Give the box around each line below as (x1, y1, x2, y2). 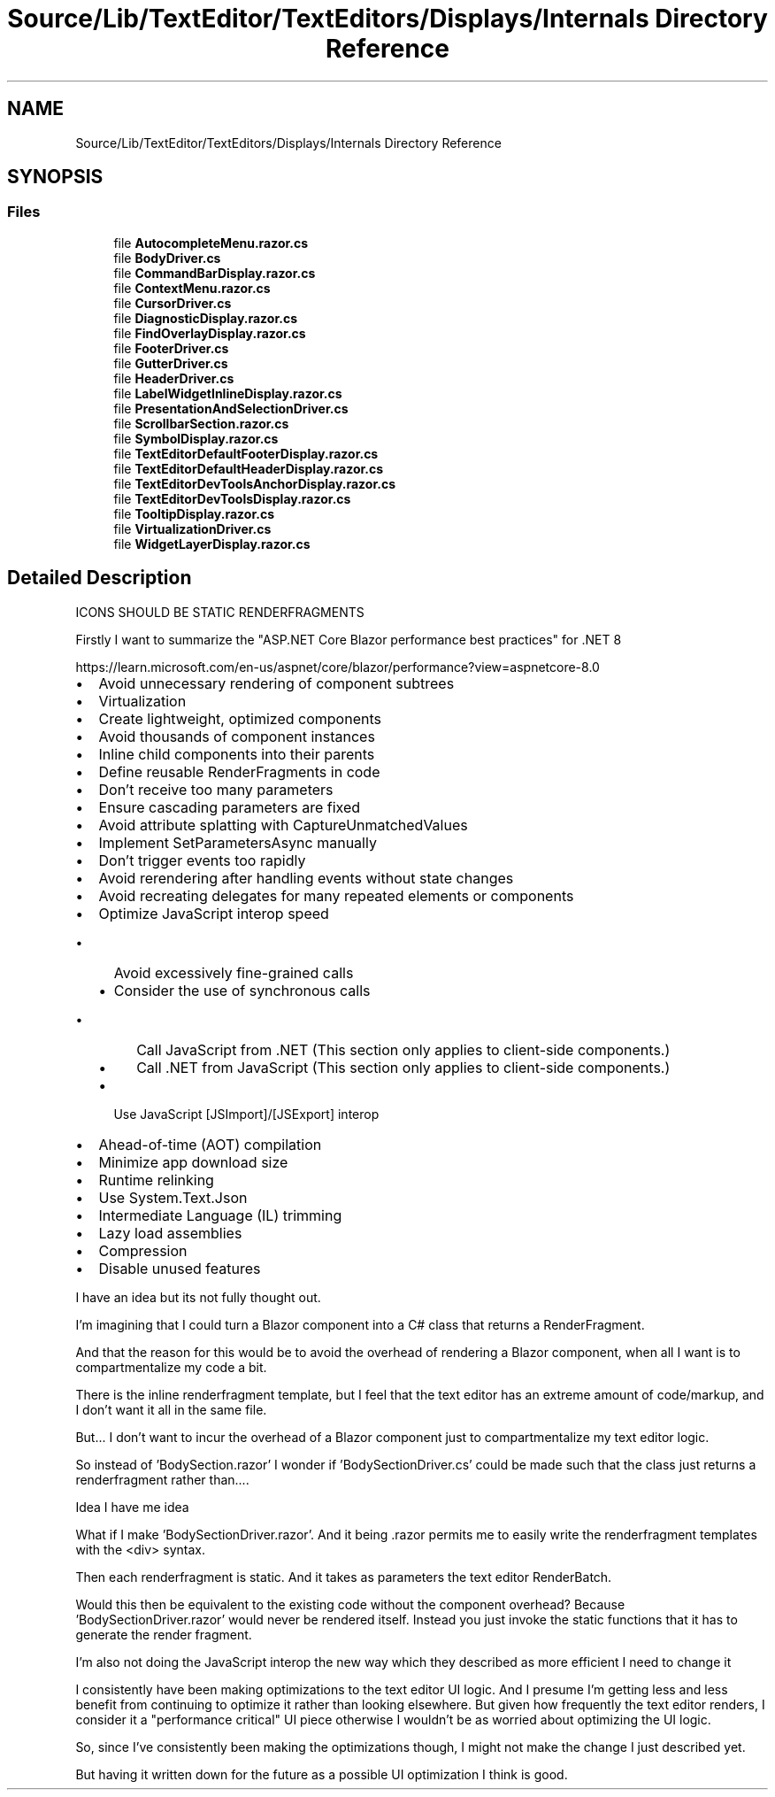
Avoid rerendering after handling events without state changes (98, 868, 514, 887)
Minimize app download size (98, 1153, 288, 1171)
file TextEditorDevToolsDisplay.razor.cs (113, 490, 351, 506)
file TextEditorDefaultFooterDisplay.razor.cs (113, 445, 379, 461)
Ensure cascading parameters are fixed (98, 798, 361, 816)
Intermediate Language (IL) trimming (98, 1206, 342, 1224)
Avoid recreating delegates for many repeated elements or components (98, 886, 574, 905)
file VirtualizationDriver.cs (113, 521, 272, 536)
